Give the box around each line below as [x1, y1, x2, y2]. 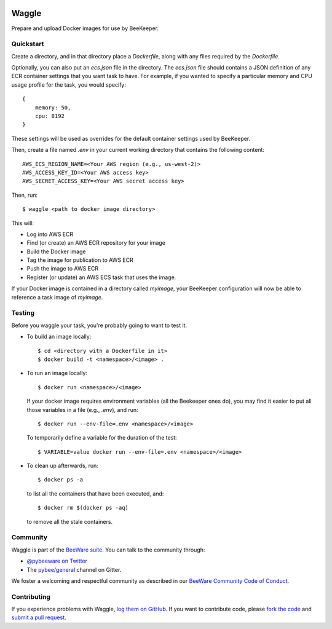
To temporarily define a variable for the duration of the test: [26, 434, 178, 441]
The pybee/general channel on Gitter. [26, 566, 122, 573]
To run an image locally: [26, 370, 87, 377]
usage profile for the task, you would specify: [11, 81, 126, 89]
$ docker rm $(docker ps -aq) [38, 504, 129, 512]
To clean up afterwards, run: [26, 462, 98, 470]
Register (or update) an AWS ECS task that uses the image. [26, 274, 176, 281]
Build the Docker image [26, 248, 86, 255]
